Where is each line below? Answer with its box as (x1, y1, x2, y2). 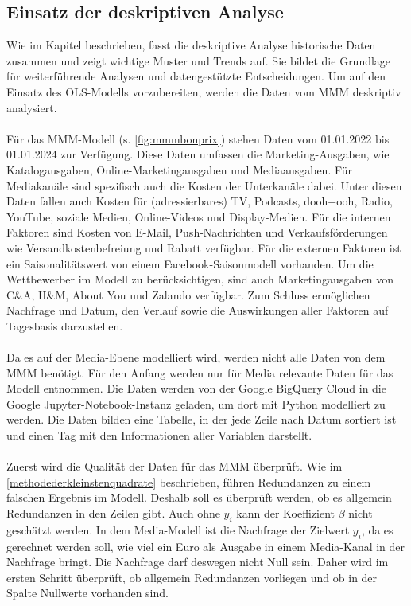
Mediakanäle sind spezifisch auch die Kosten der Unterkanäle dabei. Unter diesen (6, 177, 402, 194)
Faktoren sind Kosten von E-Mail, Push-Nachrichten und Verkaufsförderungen (6, 224, 388, 240)
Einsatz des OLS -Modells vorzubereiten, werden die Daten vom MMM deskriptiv (6, 83, 401, 100)
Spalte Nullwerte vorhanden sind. (6, 584, 169, 601)
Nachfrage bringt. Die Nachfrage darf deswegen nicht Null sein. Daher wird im (6, 553, 389, 570)
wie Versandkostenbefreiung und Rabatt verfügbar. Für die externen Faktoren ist (6, 239, 401, 256)
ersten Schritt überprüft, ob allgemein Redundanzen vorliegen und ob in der (6, 569, 378, 585)
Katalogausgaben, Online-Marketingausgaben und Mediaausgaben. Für (6, 161, 353, 178)
